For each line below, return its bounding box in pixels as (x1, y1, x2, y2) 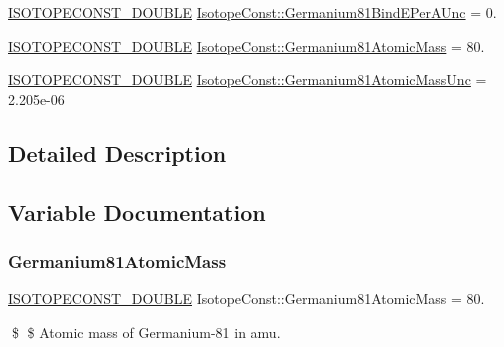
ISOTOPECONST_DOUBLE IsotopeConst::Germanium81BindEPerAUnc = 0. (8, 2, 497, 22)
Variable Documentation (8, 196, 266, 227)
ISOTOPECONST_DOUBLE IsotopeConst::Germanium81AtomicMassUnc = (8, 69, 487, 90)
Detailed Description (8, 137, 227, 168)
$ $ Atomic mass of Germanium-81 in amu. (11, 321, 281, 342)
